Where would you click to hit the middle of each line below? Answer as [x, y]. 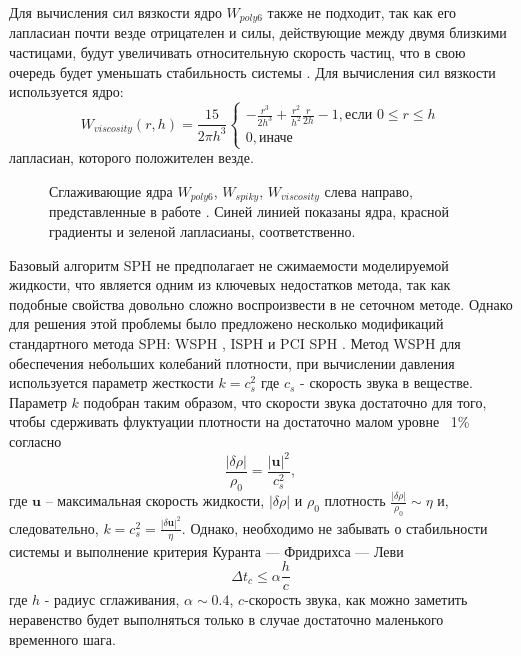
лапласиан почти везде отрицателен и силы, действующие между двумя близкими [258, 32]
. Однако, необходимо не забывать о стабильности [334, 527]
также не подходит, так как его [362, 12]
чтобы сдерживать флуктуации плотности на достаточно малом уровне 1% [239, 421]
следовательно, [54, 527]
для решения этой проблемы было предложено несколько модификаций [226, 323]
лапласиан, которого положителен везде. [131, 157]
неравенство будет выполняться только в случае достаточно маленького [226, 618]
